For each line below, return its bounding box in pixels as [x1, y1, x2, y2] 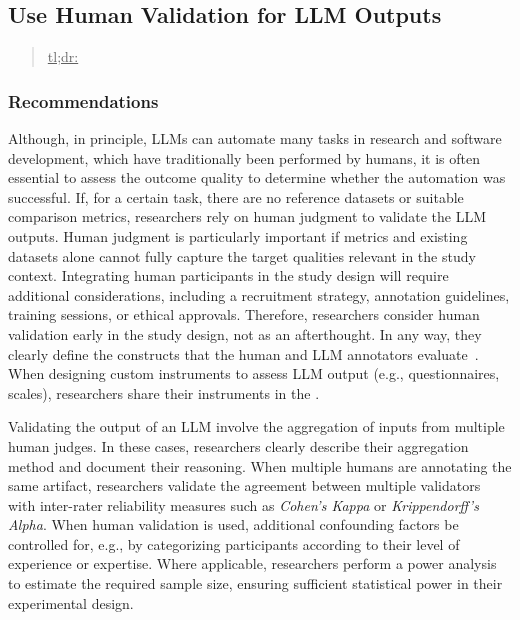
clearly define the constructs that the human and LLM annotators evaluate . [8, 343, 479, 364]
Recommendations [8, 88, 159, 113]
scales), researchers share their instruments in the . [8, 382, 320, 403]
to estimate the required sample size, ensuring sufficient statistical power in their [8, 573, 503, 594]
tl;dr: [47, 46, 79, 67]
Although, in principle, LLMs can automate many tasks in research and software [8, 128, 502, 149]
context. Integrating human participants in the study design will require [8, 265, 449, 286]
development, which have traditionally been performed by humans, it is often [8, 147, 481, 168]
